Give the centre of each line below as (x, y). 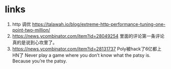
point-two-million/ (31, 30)
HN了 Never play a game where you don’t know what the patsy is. (81, 55)
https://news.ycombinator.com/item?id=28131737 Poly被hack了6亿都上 (87, 49)
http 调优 (21, 24)
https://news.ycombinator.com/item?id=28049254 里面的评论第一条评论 (88, 36)
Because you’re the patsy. (40, 61)
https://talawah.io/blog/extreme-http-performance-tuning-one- (99, 24)
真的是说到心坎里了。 (34, 42)
